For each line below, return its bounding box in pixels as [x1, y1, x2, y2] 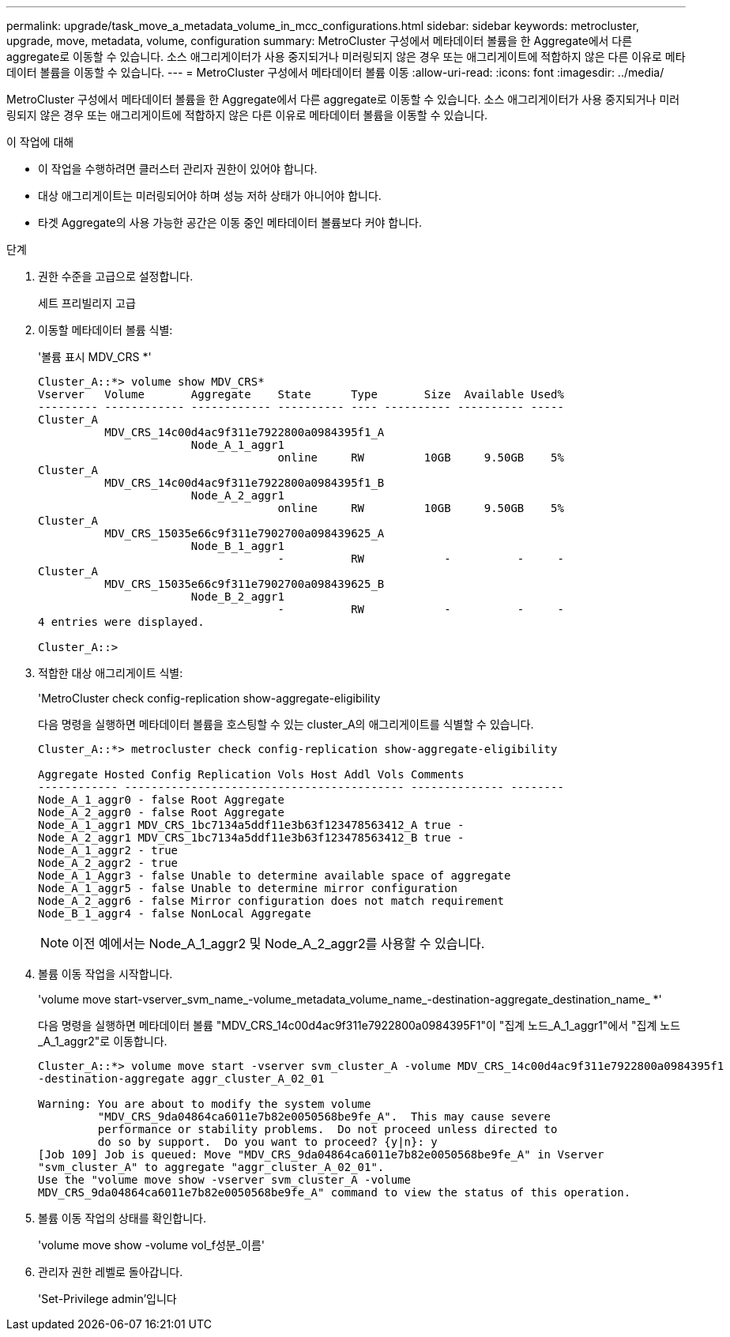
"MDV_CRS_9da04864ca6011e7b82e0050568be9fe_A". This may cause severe [97, 1110, 551, 1123]
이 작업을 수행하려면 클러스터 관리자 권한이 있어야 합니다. [38, 162, 318, 175]
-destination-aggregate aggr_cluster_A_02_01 [38, 1072, 325, 1085]
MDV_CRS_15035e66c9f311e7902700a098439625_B [104, 578, 385, 590]
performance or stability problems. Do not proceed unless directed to [97, 1123, 558, 1136]
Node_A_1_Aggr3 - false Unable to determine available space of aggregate [38, 869, 511, 882]
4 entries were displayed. [38, 616, 205, 628]
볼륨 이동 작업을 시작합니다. [38, 967, 173, 981]
